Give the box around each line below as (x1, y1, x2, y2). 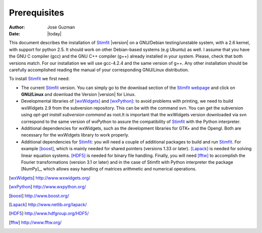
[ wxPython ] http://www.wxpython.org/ (9, 184, 86, 190)
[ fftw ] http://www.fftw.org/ (9, 219, 62, 225)
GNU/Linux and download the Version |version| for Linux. (21, 92, 136, 97)
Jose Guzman (47, 24, 75, 30)
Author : (9, 24, 25, 30)
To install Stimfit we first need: (9, 76, 70, 82)
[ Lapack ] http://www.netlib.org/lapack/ (9, 202, 87, 207)
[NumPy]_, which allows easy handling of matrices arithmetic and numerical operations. (21, 166, 196, 172)
